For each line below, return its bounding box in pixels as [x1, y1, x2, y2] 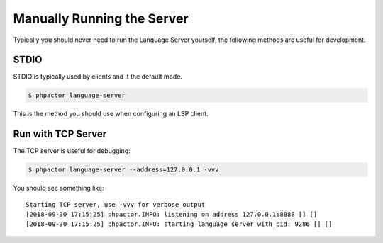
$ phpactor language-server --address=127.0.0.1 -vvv [28, 166, 219, 174]
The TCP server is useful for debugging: [13, 147, 131, 155]
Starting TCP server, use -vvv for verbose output [26, 200, 206, 208]
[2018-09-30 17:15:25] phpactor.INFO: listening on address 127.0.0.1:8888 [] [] [26, 210, 318, 219]
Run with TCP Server [13, 128, 107, 140]
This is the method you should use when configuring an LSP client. [13, 110, 209, 118]
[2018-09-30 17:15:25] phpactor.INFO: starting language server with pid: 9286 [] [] [26, 220, 333, 228]
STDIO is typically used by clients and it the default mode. [13, 72, 182, 81]
